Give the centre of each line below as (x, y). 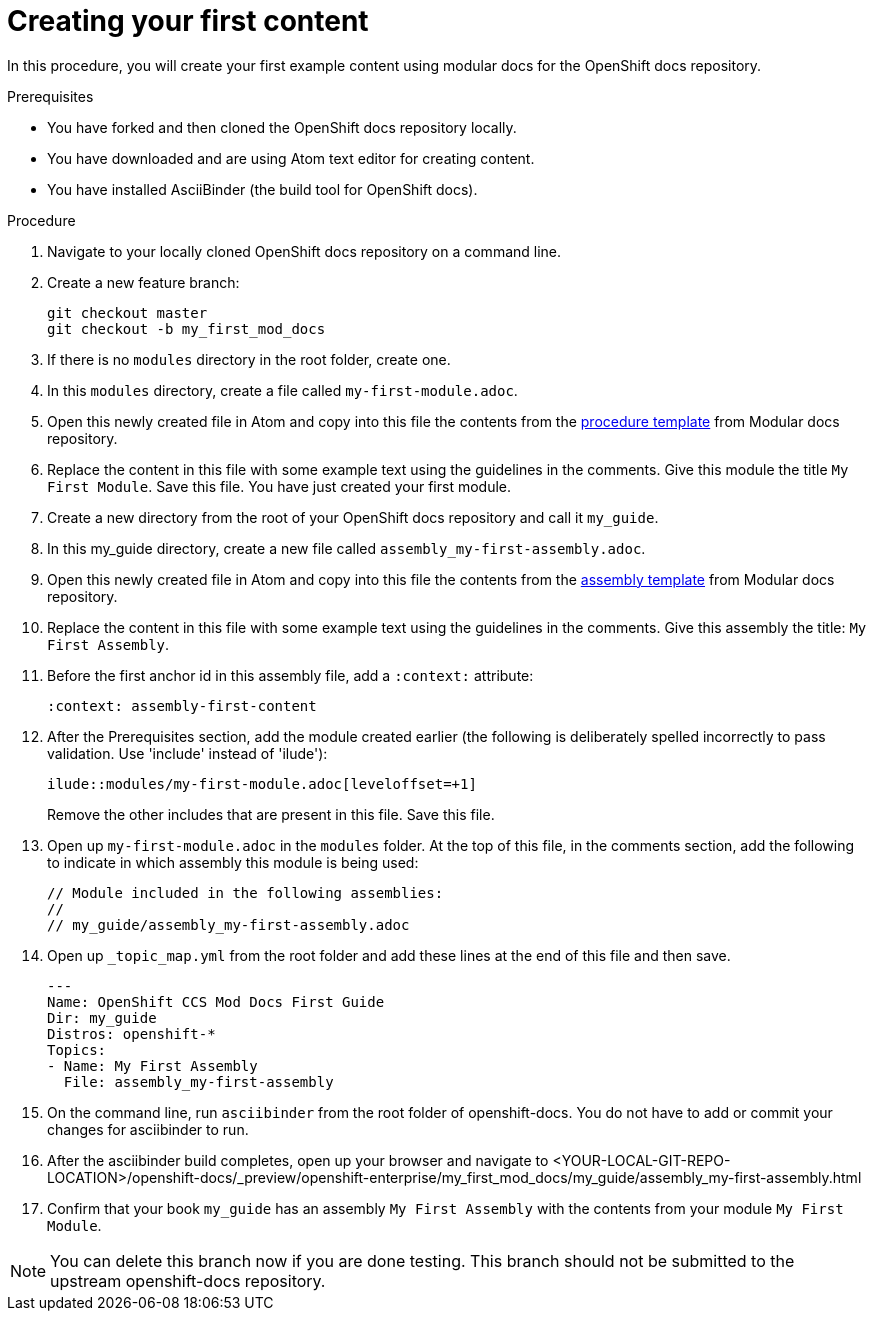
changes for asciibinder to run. (148, 1129)
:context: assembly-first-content (182, 705)
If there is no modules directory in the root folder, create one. (249, 359)
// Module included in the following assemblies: (245, 892)
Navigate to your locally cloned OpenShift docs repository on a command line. (304, 251)
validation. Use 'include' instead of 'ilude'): (187, 753)
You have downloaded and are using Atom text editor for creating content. (291, 158)
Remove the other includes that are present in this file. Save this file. (271, 814)
